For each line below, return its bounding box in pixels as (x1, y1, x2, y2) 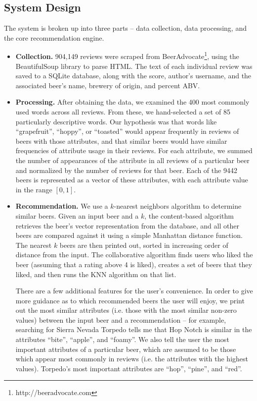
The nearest (15, 239, 52, 250)
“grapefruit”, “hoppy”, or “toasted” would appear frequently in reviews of (15, 126, 239, 136)
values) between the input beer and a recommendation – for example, (15, 314, 226, 325)
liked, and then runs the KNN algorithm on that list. (15, 269, 176, 279)
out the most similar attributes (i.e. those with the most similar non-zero (15, 305, 237, 315)
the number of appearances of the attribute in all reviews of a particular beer (15, 155, 250, 165)
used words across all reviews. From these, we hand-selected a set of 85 (15, 107, 230, 117)
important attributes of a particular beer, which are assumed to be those (15, 344, 236, 354)
